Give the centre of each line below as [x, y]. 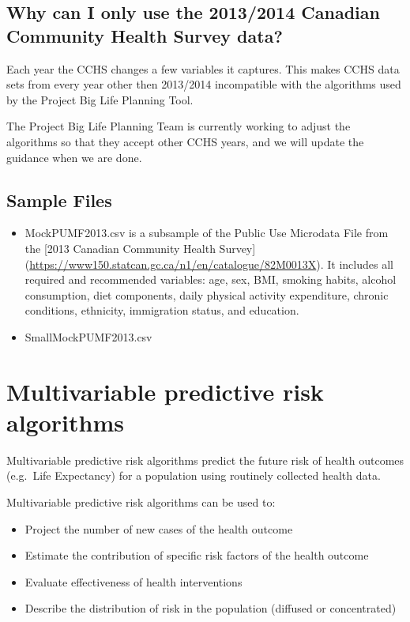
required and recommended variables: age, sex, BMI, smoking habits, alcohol [211, 279]
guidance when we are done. [74, 157]
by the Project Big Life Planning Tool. [100, 99]
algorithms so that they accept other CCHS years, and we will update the [185, 141]
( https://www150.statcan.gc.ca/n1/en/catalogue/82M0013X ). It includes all [209, 264]
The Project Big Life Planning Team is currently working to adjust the [179, 126]
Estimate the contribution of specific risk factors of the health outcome [197, 555]
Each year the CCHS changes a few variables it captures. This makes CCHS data [203, 68]
